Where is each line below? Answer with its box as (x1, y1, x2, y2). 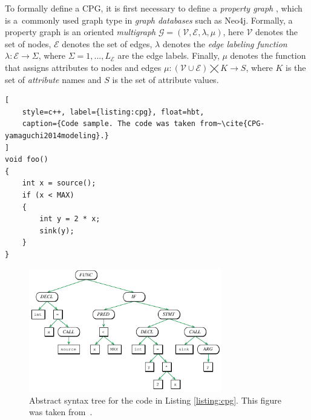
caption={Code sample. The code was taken (22, 119, 195, 128)
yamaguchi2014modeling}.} (5, 131, 109, 140)
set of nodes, (5, 37, 51, 50)
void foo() (5, 155, 48, 164)
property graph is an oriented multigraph (5, 25, 156, 38)
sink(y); (39, 226, 74, 235)
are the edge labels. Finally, (117, 49, 220, 62)
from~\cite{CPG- (200, 119, 265, 128)
